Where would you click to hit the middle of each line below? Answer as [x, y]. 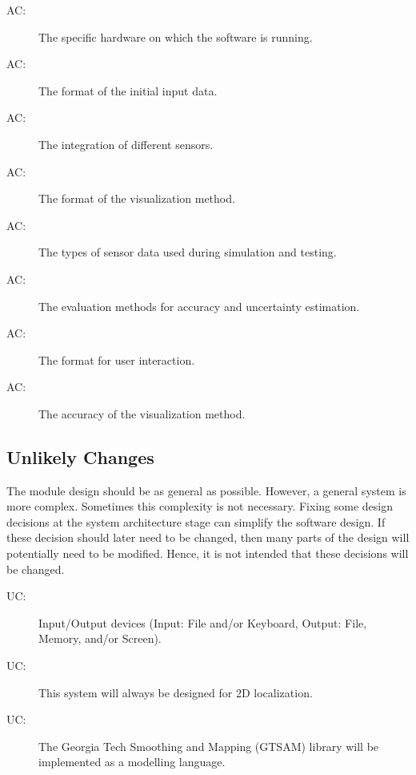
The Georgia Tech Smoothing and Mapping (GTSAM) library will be [209, 746]
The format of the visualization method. [137, 198]
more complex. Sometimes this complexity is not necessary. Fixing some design [200, 506]
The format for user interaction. [117, 359]
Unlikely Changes [80, 456]
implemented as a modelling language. [132, 762]
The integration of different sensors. [126, 144]
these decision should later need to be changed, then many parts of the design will [208, 537]
